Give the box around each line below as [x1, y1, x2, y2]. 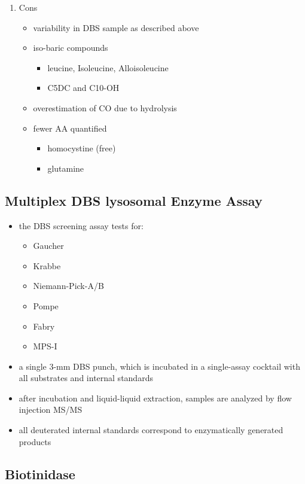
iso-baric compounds [33, 41, 108, 54]
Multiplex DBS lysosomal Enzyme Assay [5, 191, 263, 209]
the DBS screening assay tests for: [19, 219, 144, 232]
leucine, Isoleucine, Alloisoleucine [47, 61, 169, 74]
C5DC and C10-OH [47, 81, 120, 94]
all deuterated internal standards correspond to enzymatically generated [19, 424, 283, 436]
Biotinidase [5, 464, 75, 483]
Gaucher [33, 239, 64, 252]
